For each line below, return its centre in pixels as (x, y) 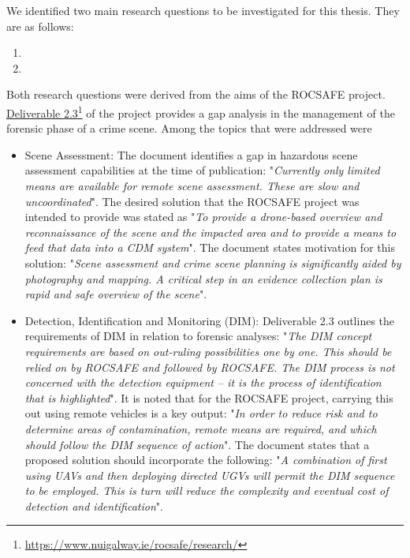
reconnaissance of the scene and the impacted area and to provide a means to (211, 232)
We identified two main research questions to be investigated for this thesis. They (203, 10)
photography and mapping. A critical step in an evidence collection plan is (203, 278)
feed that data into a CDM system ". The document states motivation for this (210, 247)
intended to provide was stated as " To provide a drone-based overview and (203, 217)
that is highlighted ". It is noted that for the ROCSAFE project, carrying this (209, 397)
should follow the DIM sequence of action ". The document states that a (197, 444)
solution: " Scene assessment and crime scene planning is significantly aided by (213, 262)
